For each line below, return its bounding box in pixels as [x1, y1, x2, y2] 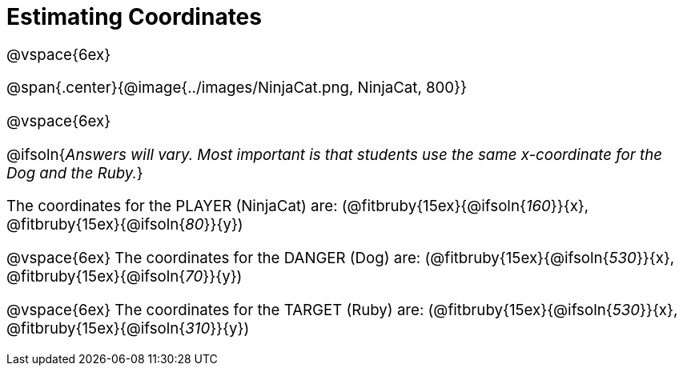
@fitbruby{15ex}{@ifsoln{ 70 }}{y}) [6, 267, 243, 286]
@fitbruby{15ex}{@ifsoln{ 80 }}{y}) [6, 215, 243, 234]
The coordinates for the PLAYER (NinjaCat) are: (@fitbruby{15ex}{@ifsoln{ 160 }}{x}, [6, 197, 589, 216]
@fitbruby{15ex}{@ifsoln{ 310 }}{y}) [6, 318, 250, 338]
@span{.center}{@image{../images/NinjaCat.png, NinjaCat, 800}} [6, 78, 467, 98]
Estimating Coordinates [6, 3, 262, 30]
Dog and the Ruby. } [6, 163, 143, 182]
